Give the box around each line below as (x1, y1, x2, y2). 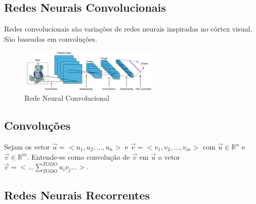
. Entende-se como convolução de (27, 151, 130, 162)
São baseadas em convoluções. (4, 33, 97, 44)
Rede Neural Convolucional (24, 93, 109, 103)
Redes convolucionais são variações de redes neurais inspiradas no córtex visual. (4, 23, 252, 34)
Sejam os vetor (4, 141, 50, 152)
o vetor (158, 151, 180, 162)
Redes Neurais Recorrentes (4, 187, 150, 203)
